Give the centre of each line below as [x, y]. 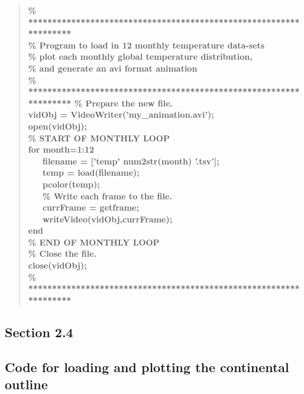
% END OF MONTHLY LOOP [94, 242]
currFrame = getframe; [90, 207]
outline [26, 384]
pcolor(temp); [71, 184]
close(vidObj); [57, 265]
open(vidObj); [57, 126]
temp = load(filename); [91, 172]
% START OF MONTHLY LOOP [99, 138]
